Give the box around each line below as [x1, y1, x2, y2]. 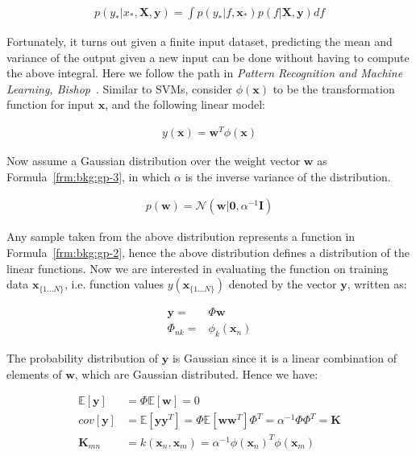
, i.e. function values [64, 276, 164, 292]
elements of [6, 365, 62, 382]
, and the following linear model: [105, 96, 265, 113]
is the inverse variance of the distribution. [185, 168, 391, 184]
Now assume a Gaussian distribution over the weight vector [6, 152, 301, 169]
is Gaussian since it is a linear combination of [172, 349, 397, 366]
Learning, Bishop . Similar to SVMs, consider [6, 80, 233, 97]
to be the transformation [272, 80, 395, 97]
